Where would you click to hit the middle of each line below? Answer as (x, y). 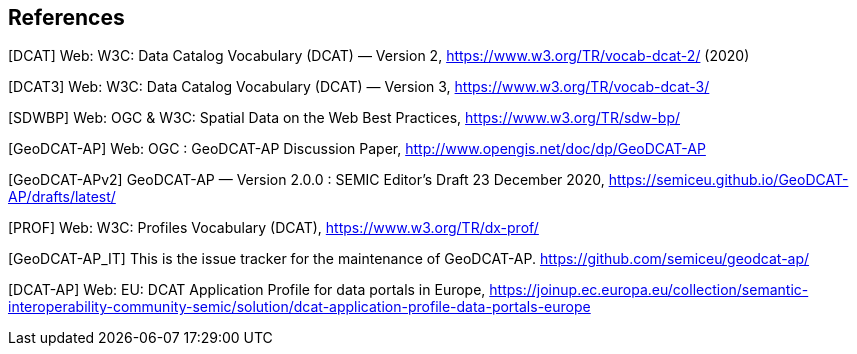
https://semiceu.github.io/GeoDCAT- (728, 180)
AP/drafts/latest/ (62, 197)
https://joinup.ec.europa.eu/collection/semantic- (649, 290)
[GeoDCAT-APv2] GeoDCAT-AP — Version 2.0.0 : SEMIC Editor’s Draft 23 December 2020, (306, 180)
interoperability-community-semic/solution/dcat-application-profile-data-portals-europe (299, 307)
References (66, 17)
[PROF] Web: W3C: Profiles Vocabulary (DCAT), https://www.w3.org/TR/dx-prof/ (273, 228)
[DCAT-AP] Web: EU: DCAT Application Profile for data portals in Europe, (247, 290)
